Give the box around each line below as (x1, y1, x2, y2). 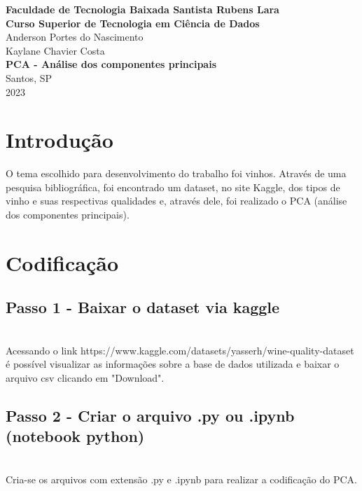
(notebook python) (6, 425, 145, 447)
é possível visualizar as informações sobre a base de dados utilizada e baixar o (6, 357, 340, 371)
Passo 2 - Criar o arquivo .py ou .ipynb (6, 405, 295, 426)
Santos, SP (6, 70, 53, 85)
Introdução (6, 125, 113, 154)
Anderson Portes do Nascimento (6, 29, 144, 44)
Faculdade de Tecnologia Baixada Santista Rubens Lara (6, 2, 279, 16)
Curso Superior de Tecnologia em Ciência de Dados (6, 15, 260, 30)
